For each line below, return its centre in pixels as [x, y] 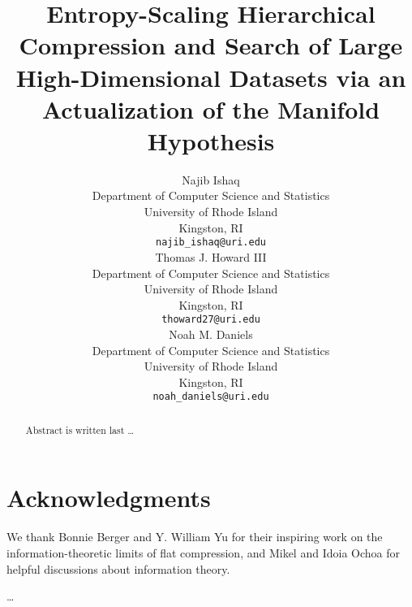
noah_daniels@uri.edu [211, 397]
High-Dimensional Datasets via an [211, 77]
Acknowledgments [109, 498]
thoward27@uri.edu [211, 320]
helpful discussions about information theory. [118, 568]
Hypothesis [211, 140]
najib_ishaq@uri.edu [211, 243]
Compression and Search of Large [211, 45]
